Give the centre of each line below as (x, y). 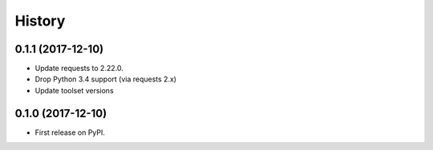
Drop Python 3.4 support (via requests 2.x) (105, 79)
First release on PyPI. (70, 132)
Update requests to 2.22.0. (79, 69)
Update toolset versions (74, 90)
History (40, 21)
